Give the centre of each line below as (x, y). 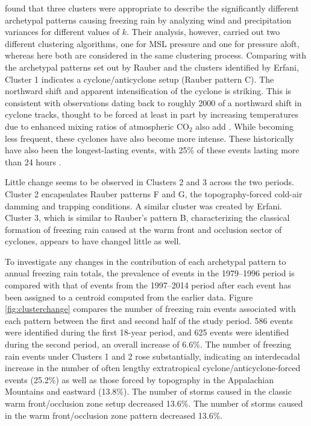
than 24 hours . (33, 161)
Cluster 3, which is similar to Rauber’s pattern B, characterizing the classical (147, 218)
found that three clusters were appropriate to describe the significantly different (152, 8)
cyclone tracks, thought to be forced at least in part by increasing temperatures (152, 114)
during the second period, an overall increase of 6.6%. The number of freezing (148, 344)
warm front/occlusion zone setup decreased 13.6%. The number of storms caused (154, 403)
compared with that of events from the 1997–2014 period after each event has (148, 285)
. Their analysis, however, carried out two (203, 32)
